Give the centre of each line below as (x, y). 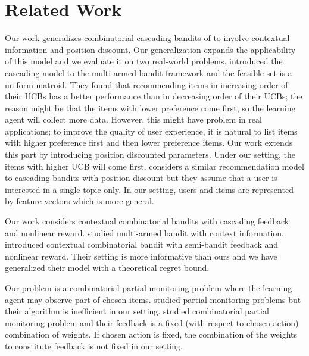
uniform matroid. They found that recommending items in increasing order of (146, 84)
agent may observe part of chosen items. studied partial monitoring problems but (153, 299)
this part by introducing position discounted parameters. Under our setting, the (150, 154)
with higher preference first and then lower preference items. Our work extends (149, 143)
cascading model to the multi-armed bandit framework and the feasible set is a (149, 72)
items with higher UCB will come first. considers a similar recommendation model (154, 166)
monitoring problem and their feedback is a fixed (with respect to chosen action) (152, 322)
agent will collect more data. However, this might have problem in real (133, 119)
